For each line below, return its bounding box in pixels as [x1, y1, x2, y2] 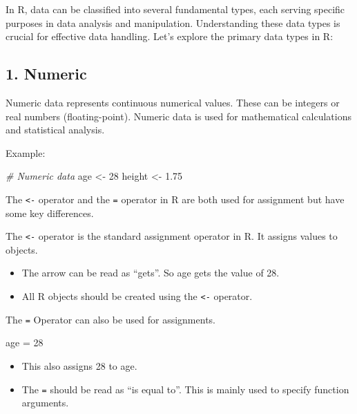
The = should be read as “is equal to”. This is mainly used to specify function [21, 382, 349, 396]
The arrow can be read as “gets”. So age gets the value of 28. [21, 265, 280, 280]
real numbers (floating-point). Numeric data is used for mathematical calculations [6, 109, 351, 123]
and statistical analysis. [6, 122, 105, 137]
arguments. [21, 395, 69, 410]
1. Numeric [6, 63, 87, 84]
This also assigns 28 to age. [21, 358, 137, 373]
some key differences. [6, 205, 94, 220]
